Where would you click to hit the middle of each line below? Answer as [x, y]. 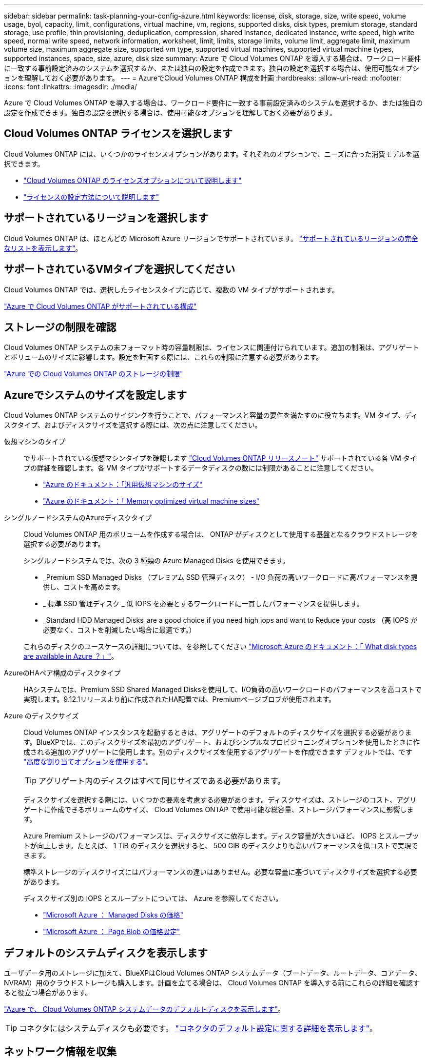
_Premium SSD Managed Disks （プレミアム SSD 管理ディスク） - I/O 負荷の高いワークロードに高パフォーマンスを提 [230, 577]
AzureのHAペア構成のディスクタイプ [62, 673]
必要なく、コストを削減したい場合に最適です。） [119, 630]
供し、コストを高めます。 [84, 587]
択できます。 [24, 163]
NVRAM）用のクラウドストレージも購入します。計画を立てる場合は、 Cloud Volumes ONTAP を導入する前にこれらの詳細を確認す [212, 983]
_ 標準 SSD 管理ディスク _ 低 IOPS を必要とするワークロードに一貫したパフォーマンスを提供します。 [203, 604]
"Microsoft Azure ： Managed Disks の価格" [113, 915]
